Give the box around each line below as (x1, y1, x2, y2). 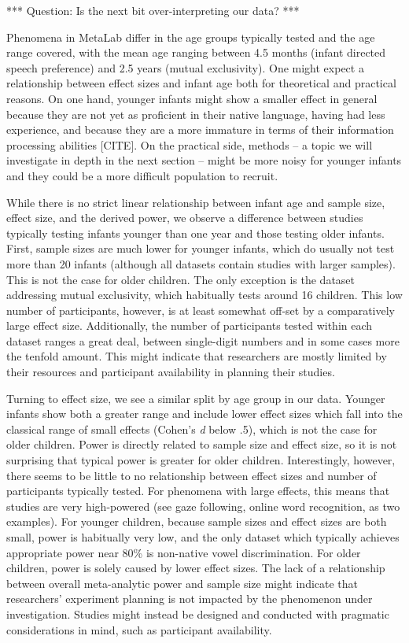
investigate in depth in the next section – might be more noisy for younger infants (6, 152, 402, 168)
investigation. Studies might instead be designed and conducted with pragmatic (6, 605, 389, 622)
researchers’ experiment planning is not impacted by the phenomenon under (6, 590, 373, 607)
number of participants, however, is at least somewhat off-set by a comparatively (6, 301, 395, 318)
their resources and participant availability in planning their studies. (6, 364, 335, 380)
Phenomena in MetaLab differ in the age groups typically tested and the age (6, 28, 375, 45)
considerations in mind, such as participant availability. (6, 621, 272, 637)
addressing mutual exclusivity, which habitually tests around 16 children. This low (6, 286, 403, 303)
